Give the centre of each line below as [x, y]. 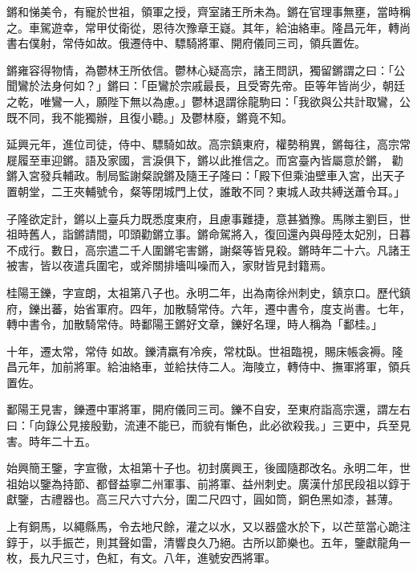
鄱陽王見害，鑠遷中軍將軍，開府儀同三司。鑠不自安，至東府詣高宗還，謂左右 [208, 409]
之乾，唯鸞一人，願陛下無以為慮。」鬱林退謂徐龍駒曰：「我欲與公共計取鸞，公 [208, 101]
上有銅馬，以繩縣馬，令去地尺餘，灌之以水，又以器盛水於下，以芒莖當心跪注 [208, 526]
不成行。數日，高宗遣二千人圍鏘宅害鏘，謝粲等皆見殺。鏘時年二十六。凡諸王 [208, 249]
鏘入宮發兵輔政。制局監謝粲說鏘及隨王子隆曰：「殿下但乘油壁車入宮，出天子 [206, 175]
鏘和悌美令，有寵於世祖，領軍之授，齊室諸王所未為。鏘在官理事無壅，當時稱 [208, 11]
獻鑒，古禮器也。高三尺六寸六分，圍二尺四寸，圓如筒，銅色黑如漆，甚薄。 [203, 499]
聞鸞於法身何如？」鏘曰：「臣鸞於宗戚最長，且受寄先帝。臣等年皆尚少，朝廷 [206, 86]
